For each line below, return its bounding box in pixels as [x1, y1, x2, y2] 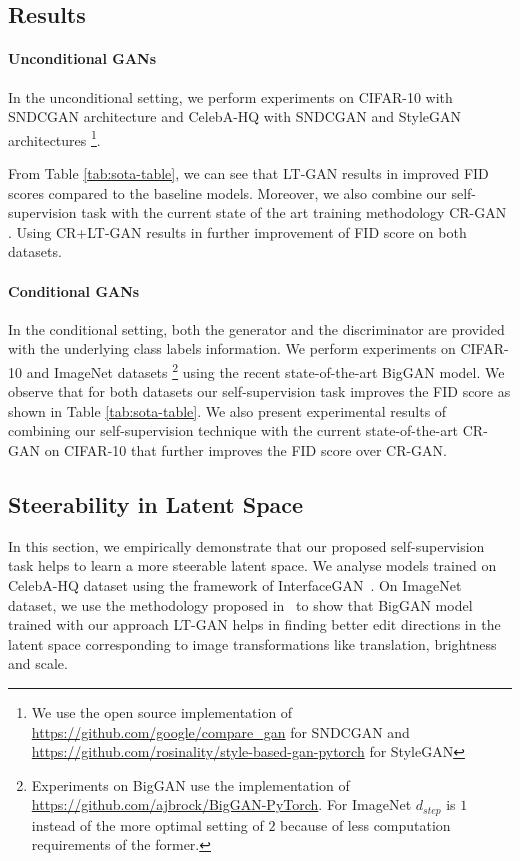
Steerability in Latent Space [8, 488, 304, 519]
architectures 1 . [8, 126, 101, 150]
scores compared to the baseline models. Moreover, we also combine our [8, 182, 447, 203]
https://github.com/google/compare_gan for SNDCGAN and [31, 721, 410, 742]
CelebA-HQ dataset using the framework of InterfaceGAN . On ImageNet [8, 574, 462, 595]
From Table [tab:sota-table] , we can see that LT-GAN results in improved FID [8, 163, 489, 184]
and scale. [8, 653, 68, 674]
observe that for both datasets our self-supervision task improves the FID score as [8, 381, 511, 402]
